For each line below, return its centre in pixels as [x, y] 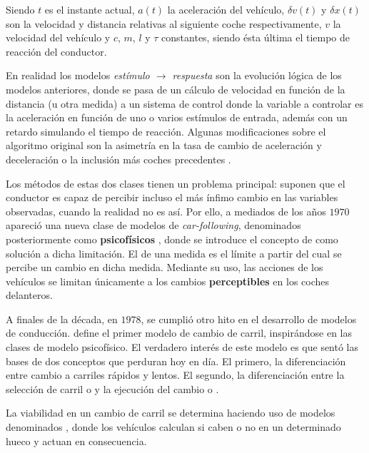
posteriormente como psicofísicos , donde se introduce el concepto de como [172, 239]
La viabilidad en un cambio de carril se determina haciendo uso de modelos [171, 413]
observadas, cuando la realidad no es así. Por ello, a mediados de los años [166, 211]
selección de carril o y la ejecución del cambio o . [112, 388]
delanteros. [29, 295]
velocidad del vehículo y [58, 37]
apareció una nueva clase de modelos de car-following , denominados [153, 225]
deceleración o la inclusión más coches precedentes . [118, 159]
